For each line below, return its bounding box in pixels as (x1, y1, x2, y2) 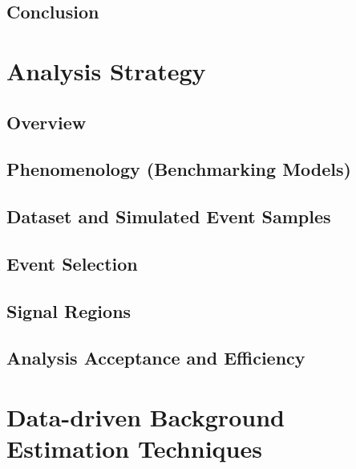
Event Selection (6, 251, 138, 275)
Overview (6, 109, 87, 134)
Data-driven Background (6, 401, 285, 434)
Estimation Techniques (6, 432, 262, 465)
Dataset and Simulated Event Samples (6, 204, 331, 229)
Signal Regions (6, 298, 131, 323)
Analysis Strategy (6, 54, 206, 87)
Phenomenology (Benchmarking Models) (6, 157, 351, 181)
